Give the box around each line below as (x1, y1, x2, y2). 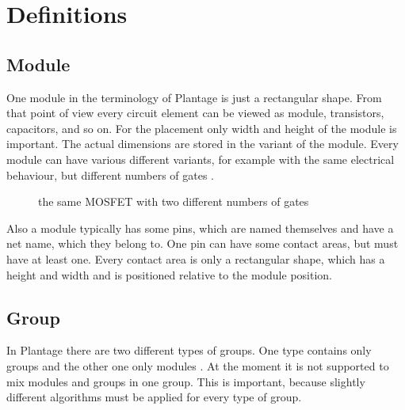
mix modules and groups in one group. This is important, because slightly (6, 373, 365, 389)
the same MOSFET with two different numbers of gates (38, 193, 309, 210)
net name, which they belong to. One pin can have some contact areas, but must (6, 235, 399, 252)
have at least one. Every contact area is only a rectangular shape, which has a (6, 250, 385, 267)
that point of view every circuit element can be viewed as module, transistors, (6, 104, 384, 121)
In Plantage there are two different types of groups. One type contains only (6, 342, 372, 359)
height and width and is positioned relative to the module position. (6, 266, 332, 283)
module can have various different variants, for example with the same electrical (6, 150, 395, 167)
